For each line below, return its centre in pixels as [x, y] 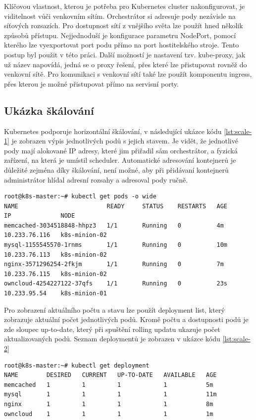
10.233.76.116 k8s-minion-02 [55, 235]
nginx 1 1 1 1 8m [109, 404]
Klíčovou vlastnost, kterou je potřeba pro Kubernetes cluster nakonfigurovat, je [125, 6]
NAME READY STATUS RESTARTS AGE [116, 206]
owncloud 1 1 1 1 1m [109, 414]
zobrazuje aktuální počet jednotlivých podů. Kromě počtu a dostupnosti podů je [126, 319]
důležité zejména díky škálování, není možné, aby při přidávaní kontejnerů [116, 169]
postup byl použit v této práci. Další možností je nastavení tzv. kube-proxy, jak [125, 54]
